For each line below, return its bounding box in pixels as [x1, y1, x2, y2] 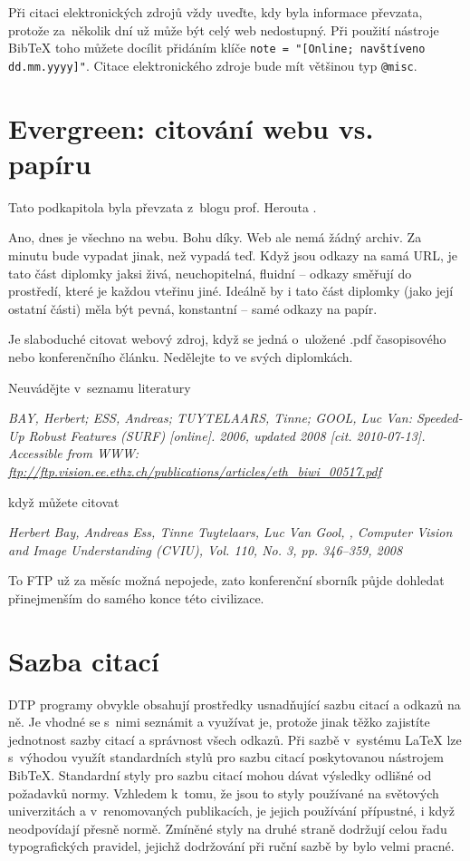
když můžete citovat [8, 492, 120, 511]
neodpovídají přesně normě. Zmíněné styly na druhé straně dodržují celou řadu [8, 818, 447, 837]
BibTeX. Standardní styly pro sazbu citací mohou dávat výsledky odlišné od [8, 766, 432, 784]
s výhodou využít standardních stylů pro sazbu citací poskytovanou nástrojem [8, 748, 444, 767]
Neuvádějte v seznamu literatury [8, 377, 191, 396]
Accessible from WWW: [8, 444, 139, 463]
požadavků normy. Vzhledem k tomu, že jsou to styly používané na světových [8, 783, 439, 802]
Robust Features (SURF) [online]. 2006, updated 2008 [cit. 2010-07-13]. [28, 426, 426, 445]
